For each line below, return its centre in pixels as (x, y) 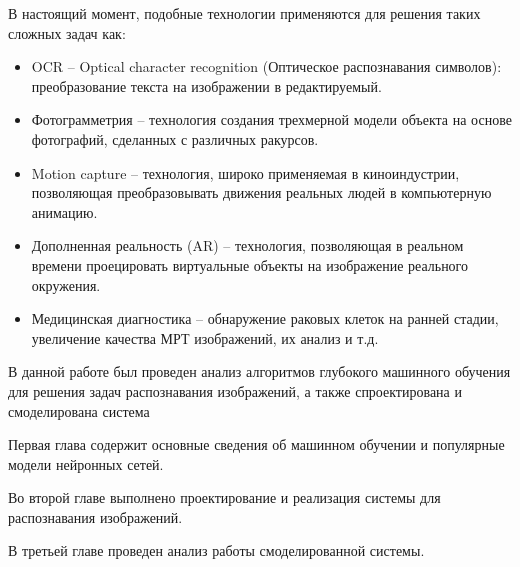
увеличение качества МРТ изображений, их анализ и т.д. (205, 337)
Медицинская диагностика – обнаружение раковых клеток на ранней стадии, (265, 318)
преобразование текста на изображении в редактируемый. (206, 85)
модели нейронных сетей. (86, 463)
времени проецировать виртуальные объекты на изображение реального (250, 264)
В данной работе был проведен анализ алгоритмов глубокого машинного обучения (259, 371)
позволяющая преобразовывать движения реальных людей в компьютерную (261, 192)
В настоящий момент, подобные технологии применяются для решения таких (244, 13)
